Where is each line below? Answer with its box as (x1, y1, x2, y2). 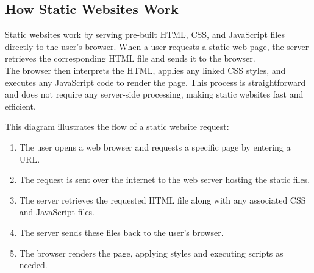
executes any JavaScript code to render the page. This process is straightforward (5, 76, 306, 88)
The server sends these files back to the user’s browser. (19, 225, 224, 238)
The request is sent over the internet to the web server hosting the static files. (19, 173, 310, 186)
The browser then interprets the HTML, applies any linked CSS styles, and (5, 63, 286, 76)
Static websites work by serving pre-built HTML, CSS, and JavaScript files (5, 28, 285, 41)
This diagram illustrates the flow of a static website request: (5, 120, 229, 133)
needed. (19, 258, 48, 271)
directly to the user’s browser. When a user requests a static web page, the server (5, 40, 309, 52)
